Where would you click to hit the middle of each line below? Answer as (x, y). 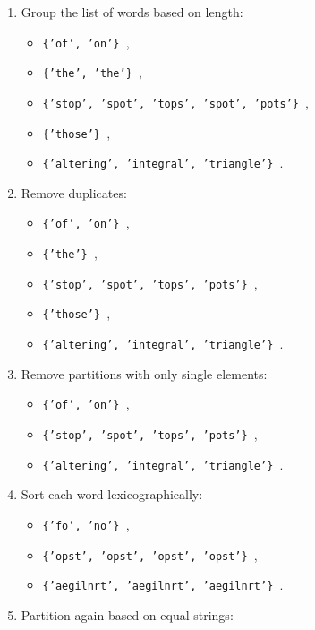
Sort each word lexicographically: (112, 494)
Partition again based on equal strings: (127, 614)
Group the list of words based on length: (132, 12)
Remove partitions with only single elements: (144, 373)
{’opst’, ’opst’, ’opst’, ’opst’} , (150, 554)
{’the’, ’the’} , (92, 72)
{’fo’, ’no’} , (86, 524)
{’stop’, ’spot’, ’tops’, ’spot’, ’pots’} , (176, 102)
